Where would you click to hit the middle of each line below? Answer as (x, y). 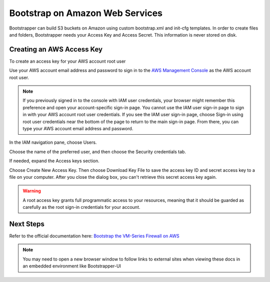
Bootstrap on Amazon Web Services (86, 13)
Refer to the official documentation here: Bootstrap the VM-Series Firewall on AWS (94, 236)
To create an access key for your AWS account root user (67, 61)
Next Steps (27, 224)
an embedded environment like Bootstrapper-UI (72, 266)
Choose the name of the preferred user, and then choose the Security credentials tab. (97, 152)
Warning (32, 191)
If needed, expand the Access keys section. (54, 161)
